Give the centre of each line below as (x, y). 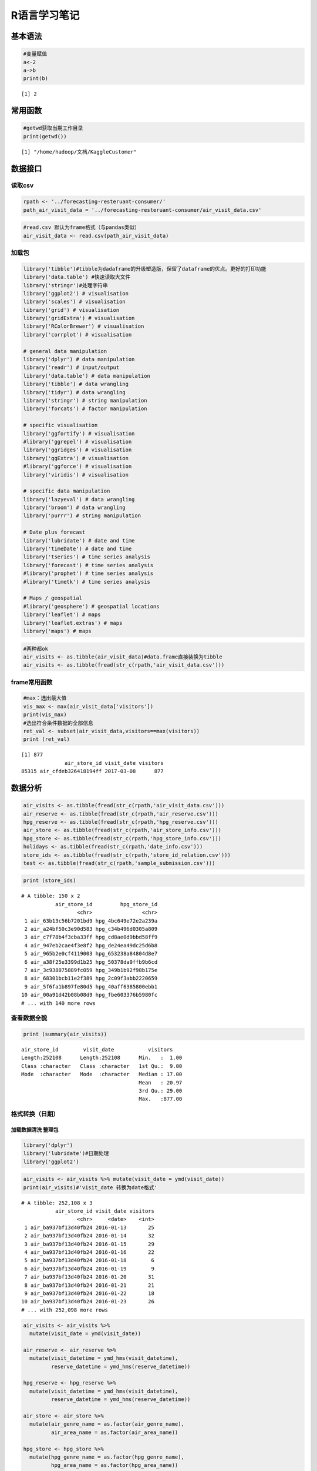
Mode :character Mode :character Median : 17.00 (102, 1074)
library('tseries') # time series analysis (87, 557)
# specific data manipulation (67, 491)
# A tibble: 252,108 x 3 (57, 1203)
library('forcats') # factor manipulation (85, 409)
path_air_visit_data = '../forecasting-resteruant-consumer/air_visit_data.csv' (142, 210)
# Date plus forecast (54, 532)
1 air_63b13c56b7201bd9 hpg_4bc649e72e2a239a (91, 921)
